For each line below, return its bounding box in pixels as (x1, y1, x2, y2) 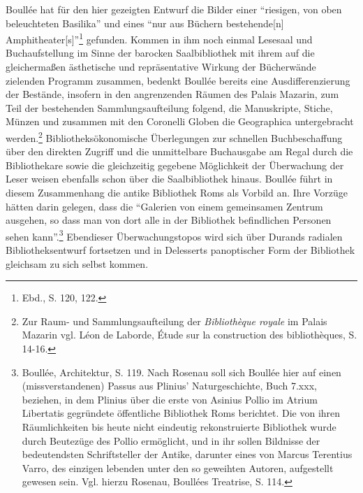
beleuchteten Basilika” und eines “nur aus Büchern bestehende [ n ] (6, 15, 284, 30)
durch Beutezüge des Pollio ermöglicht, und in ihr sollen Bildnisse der (22, 433, 320, 448)
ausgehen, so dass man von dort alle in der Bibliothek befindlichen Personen (6, 213, 332, 227)
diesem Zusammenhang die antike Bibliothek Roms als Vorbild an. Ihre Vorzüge (6, 185, 348, 200)
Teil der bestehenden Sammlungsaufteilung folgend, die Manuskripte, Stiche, (6, 100, 333, 115)
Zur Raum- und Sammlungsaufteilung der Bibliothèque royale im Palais (22, 313, 327, 328)
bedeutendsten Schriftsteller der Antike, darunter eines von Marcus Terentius (22, 447, 353, 462)
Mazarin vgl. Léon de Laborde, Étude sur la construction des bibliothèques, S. (22, 327, 357, 342)
